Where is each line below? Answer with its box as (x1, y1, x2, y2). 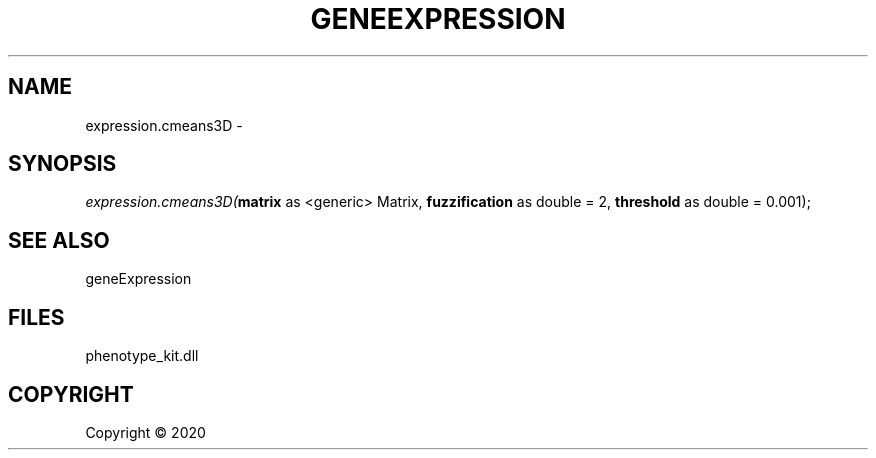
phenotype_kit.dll (85, 347, 199, 365)
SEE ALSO (8, 227, 110, 253)
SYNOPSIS (8, 151, 117, 177)
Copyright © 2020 (85, 423, 206, 441)
